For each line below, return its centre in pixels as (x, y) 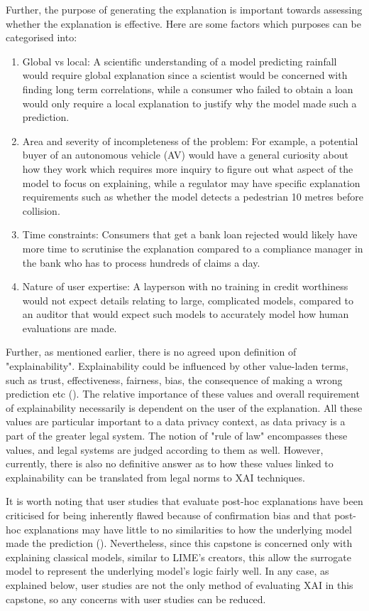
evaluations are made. (70, 328)
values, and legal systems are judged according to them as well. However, (165, 449)
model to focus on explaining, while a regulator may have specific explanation (191, 182)
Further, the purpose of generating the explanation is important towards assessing (184, 9)
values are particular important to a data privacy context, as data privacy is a (176, 421)
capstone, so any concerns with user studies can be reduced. (136, 599)
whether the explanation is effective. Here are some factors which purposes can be (184, 23)
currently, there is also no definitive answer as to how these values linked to (170, 463)
